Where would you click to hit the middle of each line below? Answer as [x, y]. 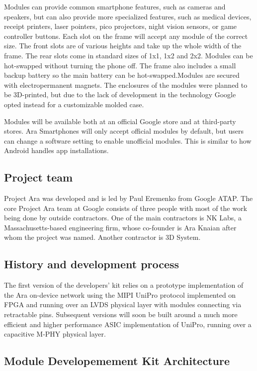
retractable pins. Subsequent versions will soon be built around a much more [121, 314]
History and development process [92, 264]
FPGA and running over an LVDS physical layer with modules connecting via [123, 304]
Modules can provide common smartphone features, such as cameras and [115, 6]
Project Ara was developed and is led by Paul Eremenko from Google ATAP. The [128, 198]
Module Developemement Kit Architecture [117, 361]
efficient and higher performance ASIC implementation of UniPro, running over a [128, 324]
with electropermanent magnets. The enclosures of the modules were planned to [126, 85]
